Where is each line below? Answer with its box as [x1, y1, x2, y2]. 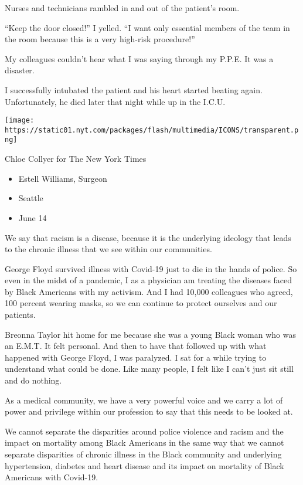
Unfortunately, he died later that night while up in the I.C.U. [5, 95, 226, 107]
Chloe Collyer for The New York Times [5, 152, 147, 165]
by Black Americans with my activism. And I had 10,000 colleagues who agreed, [5, 285, 293, 297]
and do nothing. [5, 374, 62, 386]
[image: [5, 116, 35, 125]
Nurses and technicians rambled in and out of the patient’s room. [5, 2, 240, 13]
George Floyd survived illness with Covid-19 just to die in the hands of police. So [5, 262, 297, 274]
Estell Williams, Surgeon [18, 172, 107, 184]
